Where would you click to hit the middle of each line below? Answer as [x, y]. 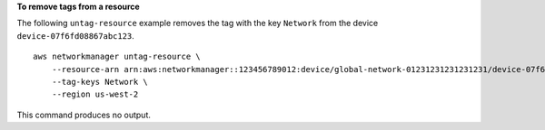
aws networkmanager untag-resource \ [117, 57]
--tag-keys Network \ [100, 82]
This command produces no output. [84, 115]
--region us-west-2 [95, 94]
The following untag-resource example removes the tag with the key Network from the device [198, 23]
